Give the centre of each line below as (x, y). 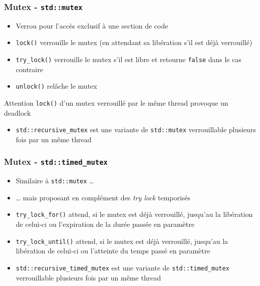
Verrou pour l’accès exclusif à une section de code (92, 25)
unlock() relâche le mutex (56, 86)
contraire (29, 69)
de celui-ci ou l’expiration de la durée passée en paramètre (105, 224)
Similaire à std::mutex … (55, 181)
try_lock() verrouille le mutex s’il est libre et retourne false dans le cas (128, 59)
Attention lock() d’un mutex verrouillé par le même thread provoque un (116, 102)
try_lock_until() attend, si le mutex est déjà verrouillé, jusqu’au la (122, 241)
